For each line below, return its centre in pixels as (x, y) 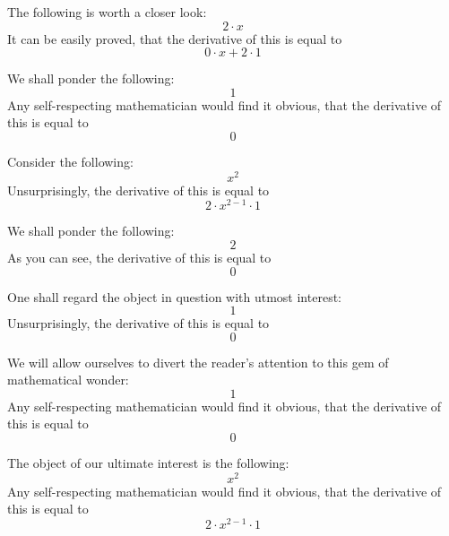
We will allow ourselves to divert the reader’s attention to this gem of (198, 362)
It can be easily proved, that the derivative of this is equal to (175, 38)
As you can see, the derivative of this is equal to (139, 257)
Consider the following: (70, 161)
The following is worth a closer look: (107, 12)
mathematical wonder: (68, 380)
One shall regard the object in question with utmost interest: (174, 296)
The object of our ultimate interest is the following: (148, 463)
